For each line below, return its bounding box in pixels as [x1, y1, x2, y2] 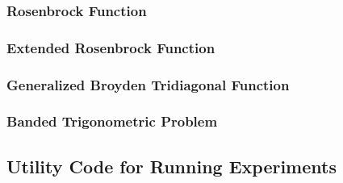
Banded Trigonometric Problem [6, 111, 218, 131]
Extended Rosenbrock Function [6, 37, 215, 57]
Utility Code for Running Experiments [6, 153, 337, 178]
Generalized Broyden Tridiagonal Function [6, 74, 290, 94]
